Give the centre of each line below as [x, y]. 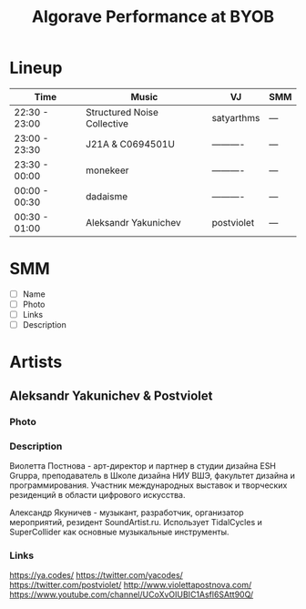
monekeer [107, 170]
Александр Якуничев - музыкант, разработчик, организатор [127, 513]
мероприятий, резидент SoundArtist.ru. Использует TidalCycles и [136, 522]
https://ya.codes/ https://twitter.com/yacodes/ [97, 575]
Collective [107, 123]
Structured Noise [122, 112]
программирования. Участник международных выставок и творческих [148, 485]
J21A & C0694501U [131, 144]
